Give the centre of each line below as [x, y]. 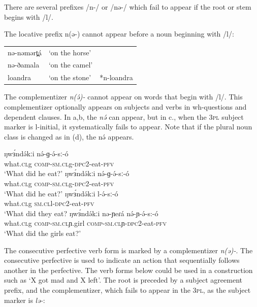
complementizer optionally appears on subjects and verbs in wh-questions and [125, 106]
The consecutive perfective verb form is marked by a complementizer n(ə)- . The [128, 250]
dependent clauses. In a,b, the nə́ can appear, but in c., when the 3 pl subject [124, 116]
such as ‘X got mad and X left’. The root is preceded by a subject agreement [123, 280]
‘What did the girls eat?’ [43, 233]
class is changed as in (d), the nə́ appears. [69, 136]
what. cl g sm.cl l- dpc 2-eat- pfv [49, 203]
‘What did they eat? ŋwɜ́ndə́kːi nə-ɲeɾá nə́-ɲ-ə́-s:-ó [81, 213]
